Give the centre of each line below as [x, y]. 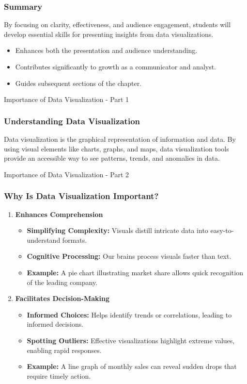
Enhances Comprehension [59, 214]
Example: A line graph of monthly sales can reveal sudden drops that [132, 366]
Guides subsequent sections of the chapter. [78, 83]
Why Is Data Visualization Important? [81, 196]
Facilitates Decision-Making [62, 298]
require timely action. [59, 376]
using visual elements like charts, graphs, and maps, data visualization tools [116, 148]
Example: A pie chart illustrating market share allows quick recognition [135, 272]
